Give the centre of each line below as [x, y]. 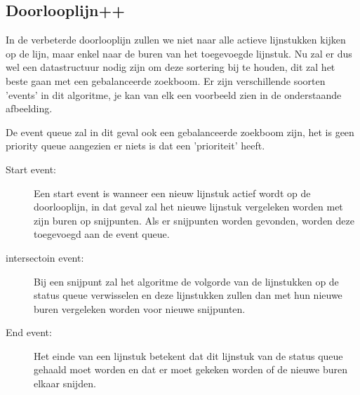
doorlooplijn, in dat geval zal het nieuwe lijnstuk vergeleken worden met [188, 207]
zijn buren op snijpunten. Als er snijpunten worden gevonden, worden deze [194, 220]
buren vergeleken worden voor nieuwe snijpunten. [140, 308]
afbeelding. [29, 108]
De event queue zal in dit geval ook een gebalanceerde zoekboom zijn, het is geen [180, 132]
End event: [29, 332]
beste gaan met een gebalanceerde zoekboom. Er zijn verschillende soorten [166, 80]
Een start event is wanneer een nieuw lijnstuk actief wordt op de [172, 193]
